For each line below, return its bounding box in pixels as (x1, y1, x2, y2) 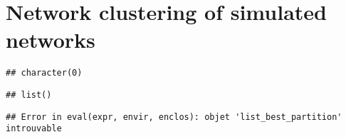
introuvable (6, 123, 62, 134)
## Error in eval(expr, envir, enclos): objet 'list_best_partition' (6, 111, 342, 122)
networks (6, 25, 95, 54)
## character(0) (6, 68, 83, 78)
